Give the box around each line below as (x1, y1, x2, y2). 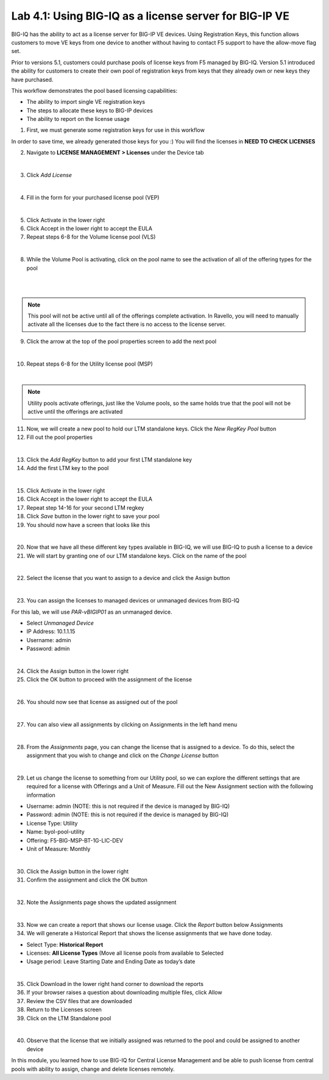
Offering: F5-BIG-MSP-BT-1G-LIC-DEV (26, 836, 123, 844)
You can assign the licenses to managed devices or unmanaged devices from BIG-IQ (26, 597, 240, 604)
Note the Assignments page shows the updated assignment (26, 898, 177, 906)
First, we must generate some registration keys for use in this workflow (26, 126, 205, 134)
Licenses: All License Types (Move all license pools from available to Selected (26, 949, 224, 957)
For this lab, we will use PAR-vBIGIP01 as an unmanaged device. (11, 608, 173, 615)
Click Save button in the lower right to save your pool (26, 513, 160, 520)
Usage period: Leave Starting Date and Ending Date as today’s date (26, 958, 196, 965)
